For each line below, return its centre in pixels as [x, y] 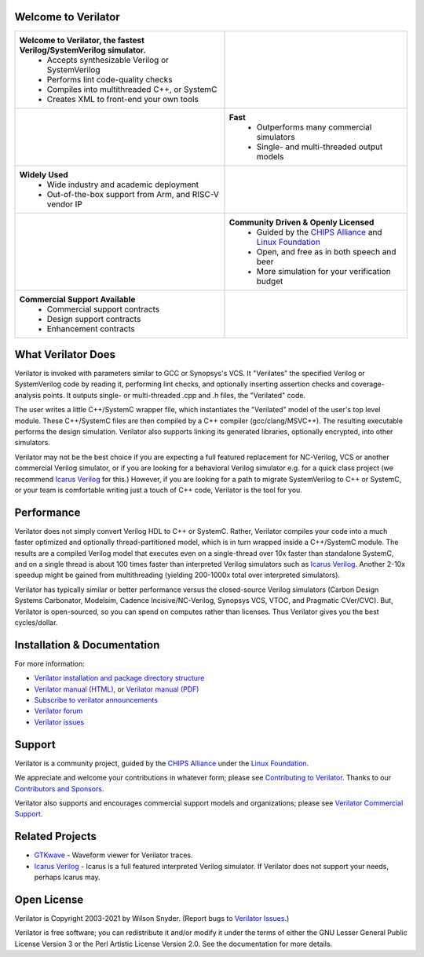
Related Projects [56, 836]
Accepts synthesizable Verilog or [108, 60]
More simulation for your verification [324, 271]
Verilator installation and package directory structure [119, 678]
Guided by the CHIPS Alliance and [319, 232]
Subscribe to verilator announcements [96, 700]
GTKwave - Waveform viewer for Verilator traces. [113, 855]
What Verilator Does [65, 354]
